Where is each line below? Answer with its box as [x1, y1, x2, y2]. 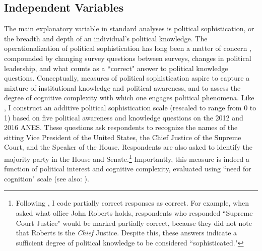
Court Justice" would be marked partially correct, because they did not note [16, 217, 252, 228]
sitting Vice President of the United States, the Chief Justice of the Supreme [4, 132, 241, 142]
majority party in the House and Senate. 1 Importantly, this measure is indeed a [4, 152, 250, 164]
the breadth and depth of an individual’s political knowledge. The [4, 33, 208, 43]
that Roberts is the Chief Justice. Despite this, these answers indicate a [16, 227, 237, 238]
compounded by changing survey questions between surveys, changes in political [4, 52, 251, 63]
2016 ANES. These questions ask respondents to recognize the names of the [4, 122, 238, 133]
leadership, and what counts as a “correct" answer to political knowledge [4, 62, 228, 73]
